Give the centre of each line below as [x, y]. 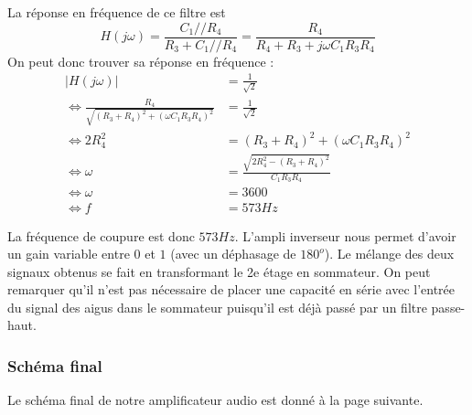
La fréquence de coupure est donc [101, 235]
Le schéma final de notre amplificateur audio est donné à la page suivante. [215, 400]
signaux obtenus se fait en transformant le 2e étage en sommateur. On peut [219, 271]
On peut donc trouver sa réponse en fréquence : [141, 61]
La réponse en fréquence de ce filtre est [117, 12]
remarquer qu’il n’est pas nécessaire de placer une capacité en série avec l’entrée [231, 289]
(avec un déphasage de [233, 254]
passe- [448, 307]
